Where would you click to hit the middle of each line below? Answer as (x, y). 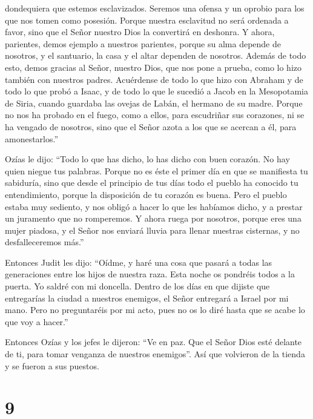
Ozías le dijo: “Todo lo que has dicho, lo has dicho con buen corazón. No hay (147, 159)
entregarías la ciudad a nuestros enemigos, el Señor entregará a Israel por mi (147, 298)
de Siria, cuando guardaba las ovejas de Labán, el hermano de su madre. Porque (154, 103)
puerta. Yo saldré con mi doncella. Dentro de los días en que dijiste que (137, 286)
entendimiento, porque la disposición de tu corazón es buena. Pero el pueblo (146, 194)
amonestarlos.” (32, 138)
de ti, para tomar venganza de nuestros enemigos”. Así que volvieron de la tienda (155, 354)
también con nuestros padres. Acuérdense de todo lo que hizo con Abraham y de (154, 79)
